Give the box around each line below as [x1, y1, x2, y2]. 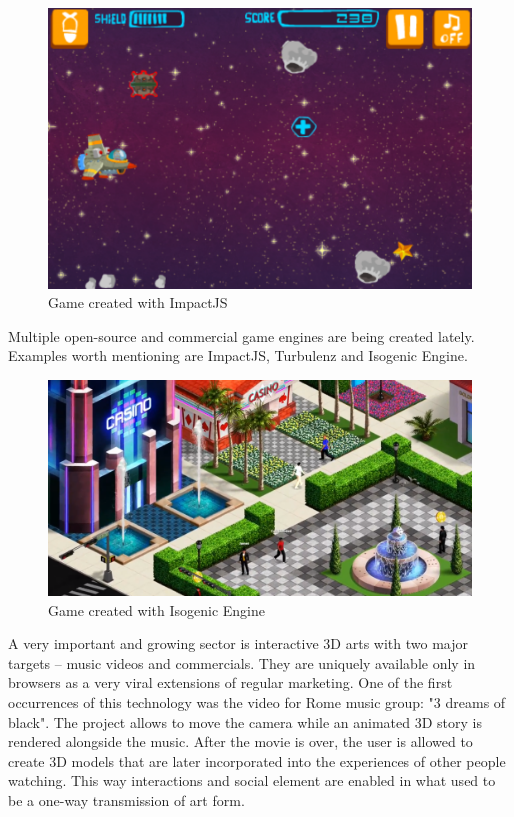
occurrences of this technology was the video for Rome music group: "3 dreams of [8, 692, 506, 713]
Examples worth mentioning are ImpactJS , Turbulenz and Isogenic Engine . [8, 345, 468, 366]
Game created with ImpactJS [48, 292, 228, 313]
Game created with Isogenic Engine [48, 599, 265, 620]
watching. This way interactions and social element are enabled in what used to [8, 770, 496, 791]
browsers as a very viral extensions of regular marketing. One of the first [8, 672, 453, 693]
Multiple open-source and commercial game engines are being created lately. [8, 325, 475, 346]
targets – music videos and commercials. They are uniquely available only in [8, 652, 476, 673]
